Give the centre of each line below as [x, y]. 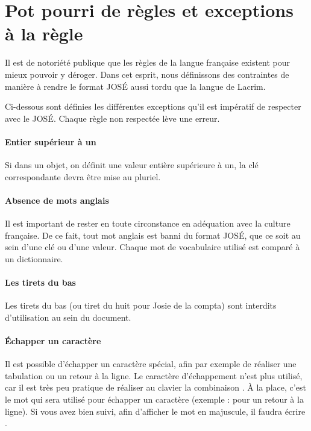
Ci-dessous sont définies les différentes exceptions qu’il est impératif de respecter [153, 106]
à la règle [44, 33]
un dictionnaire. [34, 258]
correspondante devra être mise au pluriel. [83, 176]
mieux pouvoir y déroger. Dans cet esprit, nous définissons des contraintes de [147, 74]
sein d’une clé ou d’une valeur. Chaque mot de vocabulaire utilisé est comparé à [152, 247]
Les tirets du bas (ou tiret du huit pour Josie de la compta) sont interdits [141, 305]
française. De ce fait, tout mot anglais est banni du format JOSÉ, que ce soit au [153, 235]
